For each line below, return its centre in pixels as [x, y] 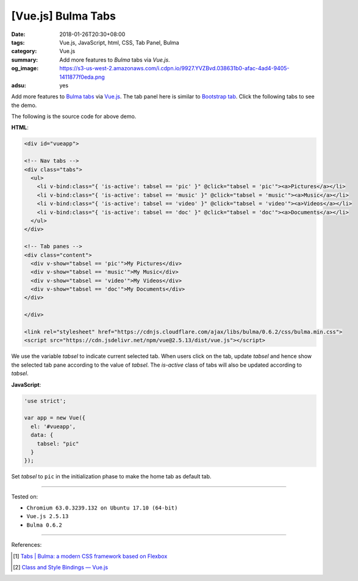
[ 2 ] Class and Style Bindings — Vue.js [61, 568]
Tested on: [25, 496]
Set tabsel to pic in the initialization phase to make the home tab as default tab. [111, 477]
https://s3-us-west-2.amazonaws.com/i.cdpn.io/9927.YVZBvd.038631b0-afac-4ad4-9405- [174, 68]
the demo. [24, 105]
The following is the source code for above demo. [74, 117]
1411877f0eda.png [82, 77]
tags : [18, 42]
